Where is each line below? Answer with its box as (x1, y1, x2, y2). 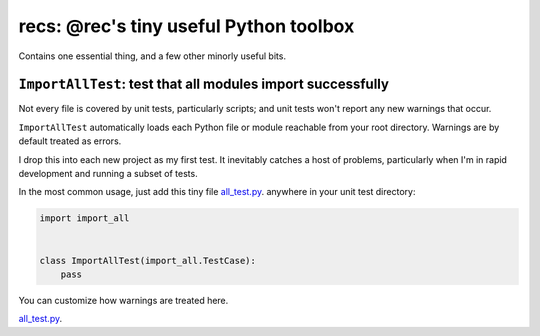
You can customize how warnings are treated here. (18, 294, 229, 306)
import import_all (39, 213, 130, 224)
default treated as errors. (18, 135, 122, 147)
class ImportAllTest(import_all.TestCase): (39, 255, 257, 266)
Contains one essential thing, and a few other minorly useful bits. (18, 50, 287, 62)
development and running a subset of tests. (18, 168, 199, 180)
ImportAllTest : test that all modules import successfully (18, 76, 390, 93)
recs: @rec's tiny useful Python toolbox (18, 15, 355, 37)
